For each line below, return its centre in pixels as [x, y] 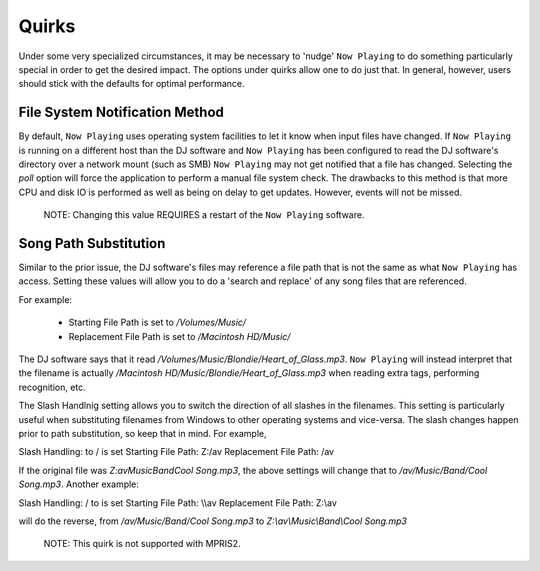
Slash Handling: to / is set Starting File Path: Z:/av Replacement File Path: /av [176, 452]
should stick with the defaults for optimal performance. [131, 84]
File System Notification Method [121, 112]
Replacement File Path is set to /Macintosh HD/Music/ [179, 336]
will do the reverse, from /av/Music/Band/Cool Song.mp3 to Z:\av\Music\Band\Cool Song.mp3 [212, 521]
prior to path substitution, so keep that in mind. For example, [142, 433]
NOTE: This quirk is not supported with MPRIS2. [142, 544]
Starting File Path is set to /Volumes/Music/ [157, 322]
